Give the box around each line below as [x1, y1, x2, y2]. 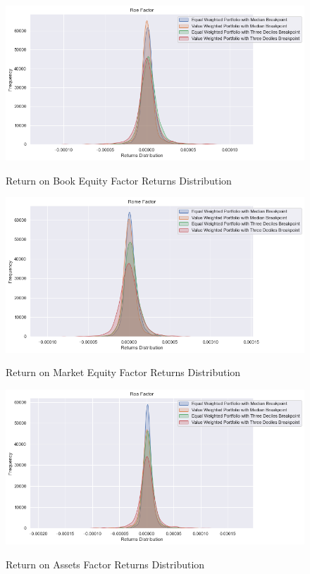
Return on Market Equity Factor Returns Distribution [6, 365, 241, 380]
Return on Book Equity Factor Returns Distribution [6, 173, 232, 187]
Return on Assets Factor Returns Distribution [6, 556, 205, 571]
